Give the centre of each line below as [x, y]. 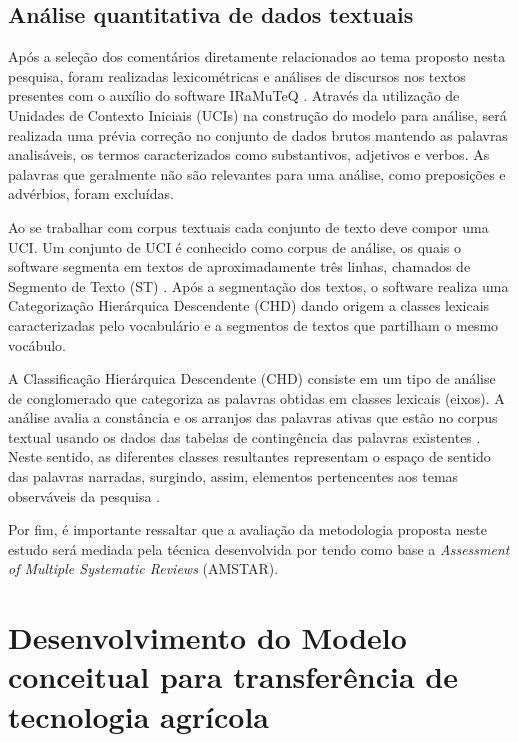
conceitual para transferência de [233, 676]
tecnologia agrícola [138, 715]
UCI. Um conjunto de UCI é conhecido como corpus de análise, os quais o [234, 246]
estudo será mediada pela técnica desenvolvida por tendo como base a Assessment [259, 548]
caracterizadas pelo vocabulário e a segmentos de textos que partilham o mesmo [253, 324]
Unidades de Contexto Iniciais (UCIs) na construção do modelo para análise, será [257, 114]
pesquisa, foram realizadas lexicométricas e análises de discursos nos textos [237, 75]
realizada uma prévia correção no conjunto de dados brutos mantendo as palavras [258, 134]
